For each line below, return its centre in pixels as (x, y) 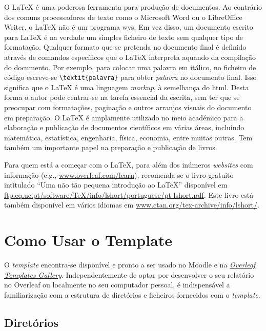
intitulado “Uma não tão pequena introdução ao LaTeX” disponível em (116, 185)
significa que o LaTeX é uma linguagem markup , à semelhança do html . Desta (127, 87)
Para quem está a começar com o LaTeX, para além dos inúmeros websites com (129, 164)
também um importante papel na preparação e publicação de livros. (111, 147)
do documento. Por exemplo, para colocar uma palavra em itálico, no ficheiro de (130, 67)
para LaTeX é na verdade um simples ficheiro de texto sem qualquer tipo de (124, 37)
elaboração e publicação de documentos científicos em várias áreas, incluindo (124, 127)
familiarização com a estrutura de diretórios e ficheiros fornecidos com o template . (132, 294)
